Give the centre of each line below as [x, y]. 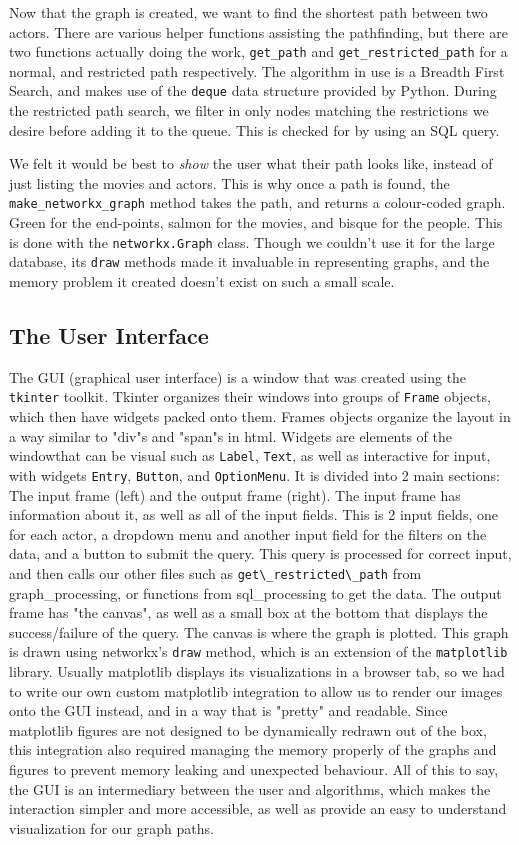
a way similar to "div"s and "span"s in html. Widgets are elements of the [231, 435]
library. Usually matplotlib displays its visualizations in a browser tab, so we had [257, 671]
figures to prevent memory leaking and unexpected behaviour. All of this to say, [254, 769]
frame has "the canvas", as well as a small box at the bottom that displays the [248, 612]
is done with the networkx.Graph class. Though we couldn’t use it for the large [252, 241]
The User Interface [109, 335]
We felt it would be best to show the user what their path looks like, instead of [251, 163]
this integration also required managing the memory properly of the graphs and [253, 749]
